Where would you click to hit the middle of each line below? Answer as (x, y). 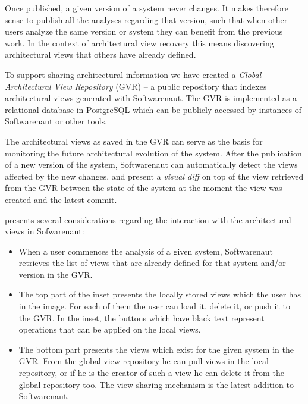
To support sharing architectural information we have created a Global (133, 74)
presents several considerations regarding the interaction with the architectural (148, 219)
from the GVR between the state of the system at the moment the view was (144, 188)
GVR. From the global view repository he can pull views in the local (144, 361)
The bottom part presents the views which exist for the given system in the (156, 349)
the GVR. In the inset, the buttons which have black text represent (142, 317)
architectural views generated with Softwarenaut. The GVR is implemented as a (151, 98)
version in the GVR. (56, 274)
